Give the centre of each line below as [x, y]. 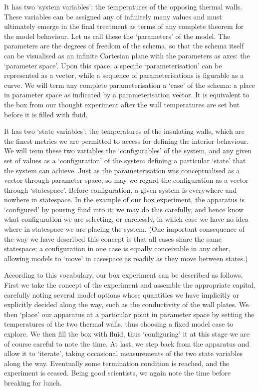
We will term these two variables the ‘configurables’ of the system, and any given [128, 151]
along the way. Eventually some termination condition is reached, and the [117, 363]
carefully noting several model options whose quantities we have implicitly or [122, 294]
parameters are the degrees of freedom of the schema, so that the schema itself [124, 46]
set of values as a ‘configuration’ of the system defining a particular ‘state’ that [125, 160]
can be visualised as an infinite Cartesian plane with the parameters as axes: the [127, 55]
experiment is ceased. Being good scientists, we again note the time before [118, 373]
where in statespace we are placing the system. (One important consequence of [124, 229]
